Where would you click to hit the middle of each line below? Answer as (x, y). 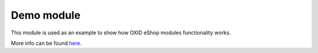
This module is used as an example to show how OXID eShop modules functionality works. (121, 33)
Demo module (46, 15)
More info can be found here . (46, 43)
